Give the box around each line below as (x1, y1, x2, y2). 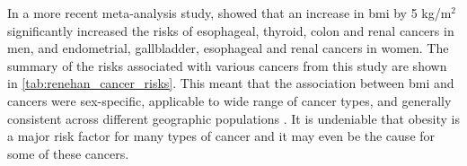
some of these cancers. (7, 144, 129, 162)
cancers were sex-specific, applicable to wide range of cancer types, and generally (7, 91, 452, 109)
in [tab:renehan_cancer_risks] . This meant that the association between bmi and (7, 74, 454, 92)
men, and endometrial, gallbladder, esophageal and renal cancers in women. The (7, 39, 449, 57)
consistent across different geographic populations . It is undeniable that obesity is (7, 109, 460, 127)
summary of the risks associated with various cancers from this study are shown (7, 56, 447, 74)
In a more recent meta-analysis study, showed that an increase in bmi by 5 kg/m (7, 4, 452, 22)
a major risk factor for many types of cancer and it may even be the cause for (7, 127, 436, 145)
